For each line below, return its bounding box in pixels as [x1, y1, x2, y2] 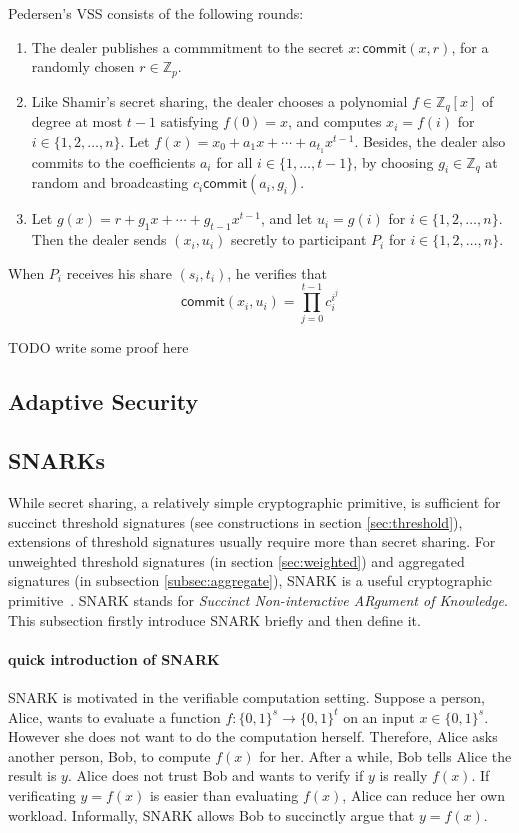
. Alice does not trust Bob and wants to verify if [67, 765, 364, 786]
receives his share [66, 262, 172, 283]
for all [216, 151, 253, 172]
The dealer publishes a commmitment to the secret [31, 36, 344, 57]
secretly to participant [230, 229, 367, 250]
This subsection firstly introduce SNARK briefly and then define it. [8, 609, 421, 630]
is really [379, 765, 428, 786]
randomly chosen [31, 56, 135, 77]
